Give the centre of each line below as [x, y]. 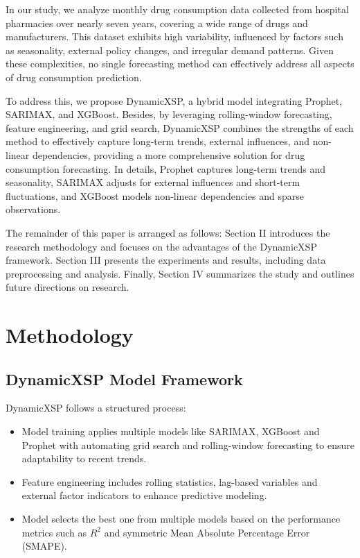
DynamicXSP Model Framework [124, 379]
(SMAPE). [44, 546]
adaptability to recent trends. [84, 458]
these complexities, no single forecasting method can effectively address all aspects [180, 64]
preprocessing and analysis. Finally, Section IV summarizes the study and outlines [180, 273]
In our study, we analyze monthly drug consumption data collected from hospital [177, 9]
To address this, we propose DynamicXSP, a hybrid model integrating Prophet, [174, 100]
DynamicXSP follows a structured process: [96, 408]
